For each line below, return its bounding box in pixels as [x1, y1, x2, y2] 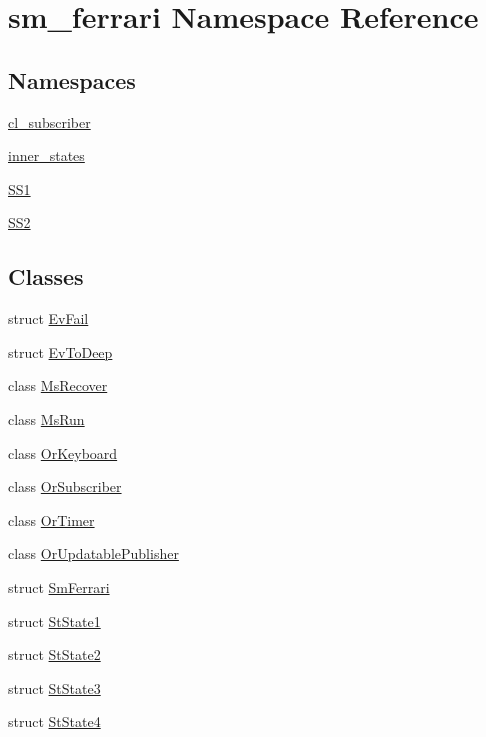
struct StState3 [8, 677, 101, 698]
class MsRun [8, 408, 85, 429]
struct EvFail [8, 308, 89, 329]
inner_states [8, 145, 85, 166]
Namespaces [8, 64, 136, 95]
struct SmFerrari [8, 576, 110, 597]
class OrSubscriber [8, 476, 122, 497]
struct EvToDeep [8, 341, 113, 362]
